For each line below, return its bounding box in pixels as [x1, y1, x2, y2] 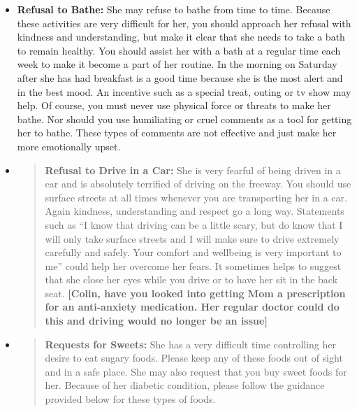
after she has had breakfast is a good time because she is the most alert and [17, 70, 343, 85]
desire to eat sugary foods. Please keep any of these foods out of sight [45, 350, 343, 365]
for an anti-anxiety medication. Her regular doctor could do [45, 299, 340, 314]
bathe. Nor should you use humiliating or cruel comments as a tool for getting [17, 111, 352, 126]
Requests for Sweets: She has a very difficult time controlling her [45, 336, 336, 351]
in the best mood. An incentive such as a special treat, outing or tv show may [17, 84, 351, 99]
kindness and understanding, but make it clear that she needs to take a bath [17, 29, 345, 44]
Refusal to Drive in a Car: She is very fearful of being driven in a [45, 162, 341, 177]
